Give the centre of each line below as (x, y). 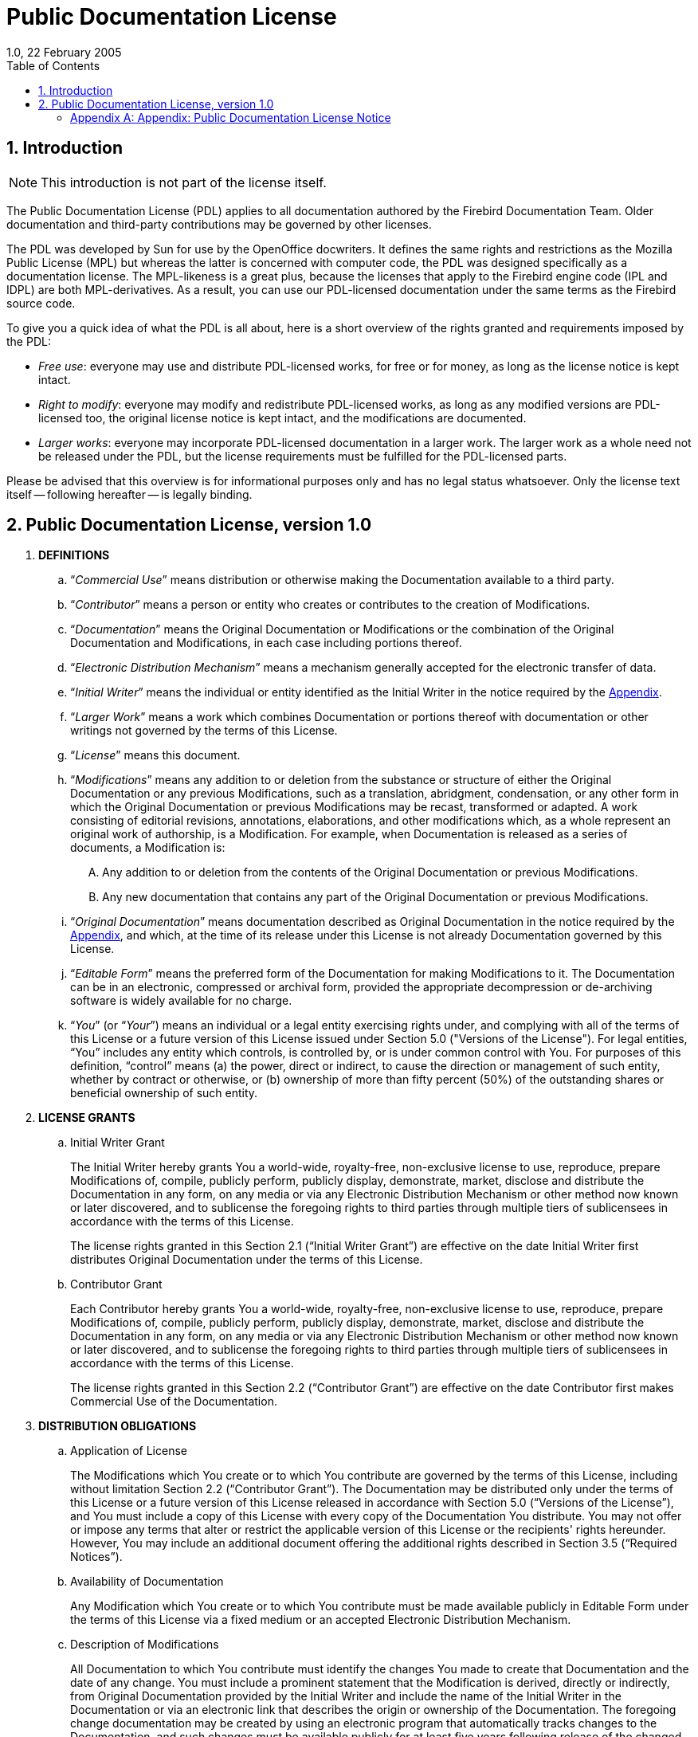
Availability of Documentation (147, 1582)
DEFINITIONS (74, 555)
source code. (41, 303)
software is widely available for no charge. (181, 1001)
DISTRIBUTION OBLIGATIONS (118, 1426)
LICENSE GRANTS (87, 1118)
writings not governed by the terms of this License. (204, 731)
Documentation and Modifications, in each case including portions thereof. (266, 643)
